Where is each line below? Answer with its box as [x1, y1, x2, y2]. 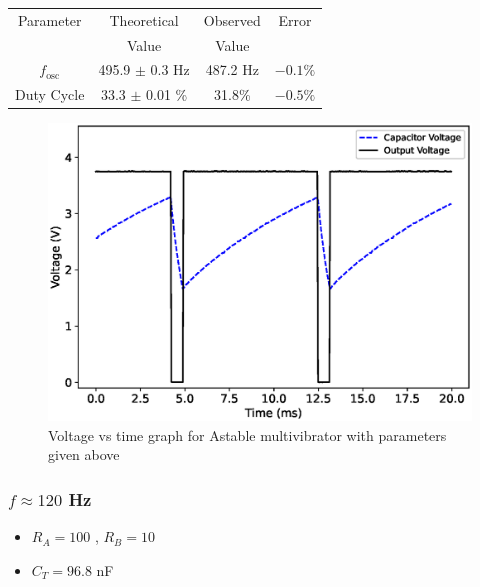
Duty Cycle [15, 84, 85, 105]
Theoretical [109, 9, 179, 30]
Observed [203, 9, 261, 30]
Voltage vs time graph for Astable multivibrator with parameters [48, 424, 447, 445]
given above [48, 444, 120, 465]
